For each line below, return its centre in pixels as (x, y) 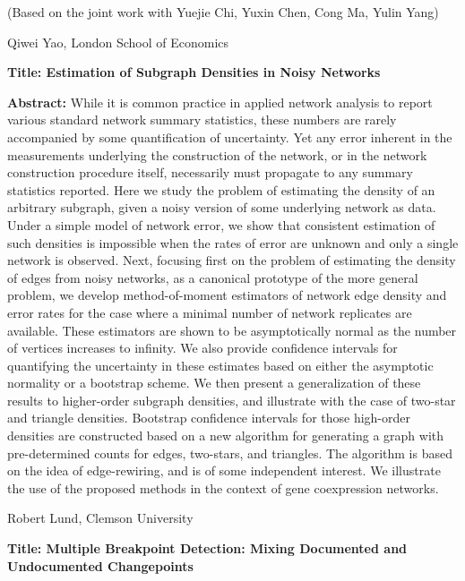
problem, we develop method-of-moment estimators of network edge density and (227, 295)
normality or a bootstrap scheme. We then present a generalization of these (214, 383)
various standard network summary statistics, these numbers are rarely (202, 120)
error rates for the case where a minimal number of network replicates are (210, 312)
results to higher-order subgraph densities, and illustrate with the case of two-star (232, 400)
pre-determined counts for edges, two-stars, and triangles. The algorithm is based (230, 453)
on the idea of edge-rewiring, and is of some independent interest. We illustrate (224, 470)
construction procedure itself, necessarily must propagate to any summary (210, 172)
